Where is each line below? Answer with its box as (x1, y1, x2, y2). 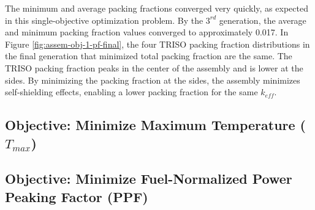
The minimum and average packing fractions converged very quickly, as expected (5, 2, 308, 14)
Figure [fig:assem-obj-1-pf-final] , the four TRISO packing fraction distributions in (5, 37, 310, 50)
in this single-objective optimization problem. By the (5, 13, 203, 26)
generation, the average (219, 13, 306, 26)
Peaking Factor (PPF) (5, 187, 148, 206)
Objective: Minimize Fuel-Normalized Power (5, 169, 292, 188)
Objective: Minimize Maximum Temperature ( (5, 115, 306, 134)
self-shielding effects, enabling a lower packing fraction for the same (5, 85, 258, 98)
